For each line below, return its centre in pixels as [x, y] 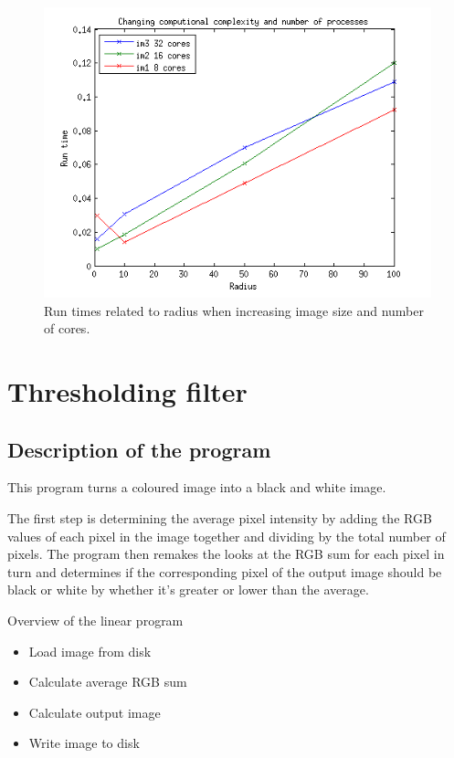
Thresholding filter [127, 390]
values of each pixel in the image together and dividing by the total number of [227, 536]
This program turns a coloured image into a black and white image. [197, 487]
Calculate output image [95, 712]
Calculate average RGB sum [108, 682]
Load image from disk [90, 651]
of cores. [67, 328]
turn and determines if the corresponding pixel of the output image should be [225, 571]
